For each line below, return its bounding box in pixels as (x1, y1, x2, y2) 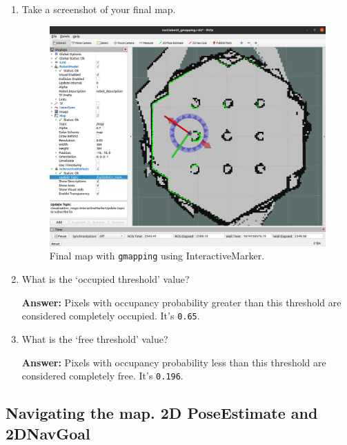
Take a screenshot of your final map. (21, 2, 176, 16)
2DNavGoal (6, 422, 90, 444)
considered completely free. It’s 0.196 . (21, 368, 184, 383)
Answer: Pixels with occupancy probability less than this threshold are (21, 355, 326, 369)
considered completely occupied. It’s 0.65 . (21, 308, 200, 323)
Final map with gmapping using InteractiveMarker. (49, 248, 265, 263)
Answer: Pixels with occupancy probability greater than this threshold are (21, 295, 341, 309)
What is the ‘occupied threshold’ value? (21, 272, 190, 286)
